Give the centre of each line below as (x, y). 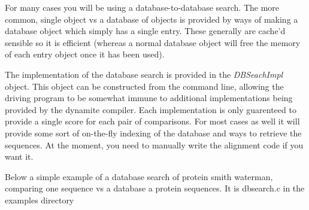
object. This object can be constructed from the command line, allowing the (144, 86)
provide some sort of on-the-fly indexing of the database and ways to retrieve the (153, 133)
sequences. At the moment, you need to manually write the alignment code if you (154, 144)
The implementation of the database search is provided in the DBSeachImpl (144, 74)
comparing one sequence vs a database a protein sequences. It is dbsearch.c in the (155, 188)
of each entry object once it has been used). (85, 54)
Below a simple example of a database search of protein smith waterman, (139, 176)
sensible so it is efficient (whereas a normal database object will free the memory (153, 42)
